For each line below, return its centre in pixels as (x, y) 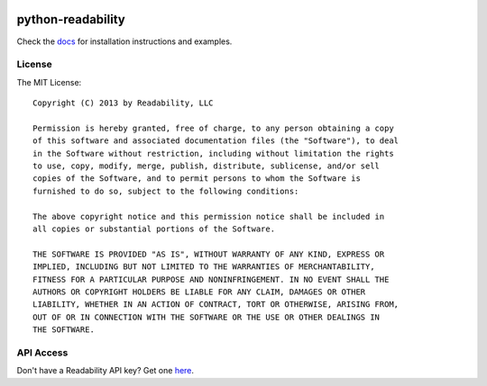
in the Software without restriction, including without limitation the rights (213, 153)
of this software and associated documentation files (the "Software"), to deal (216, 141)
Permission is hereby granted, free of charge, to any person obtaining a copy (213, 128)
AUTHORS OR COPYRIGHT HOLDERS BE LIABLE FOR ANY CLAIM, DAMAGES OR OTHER (199, 292)
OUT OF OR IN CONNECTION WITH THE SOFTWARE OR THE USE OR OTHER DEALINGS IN (207, 317)
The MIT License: (49, 82)
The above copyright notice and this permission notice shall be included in (209, 216)
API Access (42, 353)
